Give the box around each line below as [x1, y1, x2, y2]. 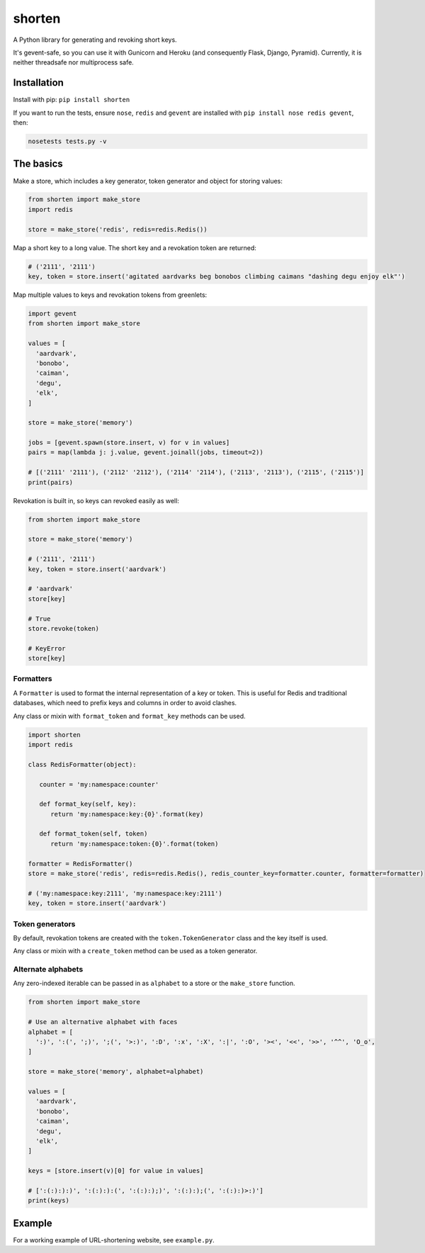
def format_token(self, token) [39, 830, 148, 838]
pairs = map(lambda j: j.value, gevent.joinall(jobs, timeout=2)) [28, 449, 263, 456]
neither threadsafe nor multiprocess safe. [13, 58, 134, 67]
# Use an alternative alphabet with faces [28, 1018, 178, 1026]
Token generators [13, 918, 76, 928]
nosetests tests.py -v [28, 137, 107, 145]
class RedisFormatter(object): [28, 760, 137, 768]
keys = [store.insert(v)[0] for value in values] [28, 1167, 204, 1175]
